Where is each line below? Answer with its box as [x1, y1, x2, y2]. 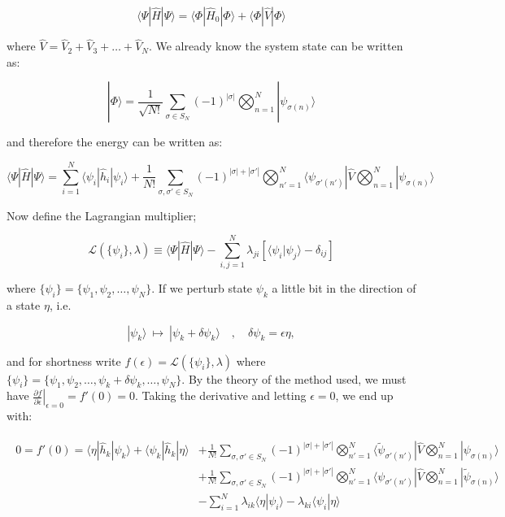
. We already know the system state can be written [148, 37, 403, 54]
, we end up [335, 387, 394, 404]
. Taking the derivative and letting [135, 387, 307, 404]
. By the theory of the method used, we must [181, 370, 407, 387]
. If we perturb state [151, 280, 253, 297]
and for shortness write [7, 352, 121, 369]
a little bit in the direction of [272, 280, 416, 297]
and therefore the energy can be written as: [7, 133, 223, 150]
